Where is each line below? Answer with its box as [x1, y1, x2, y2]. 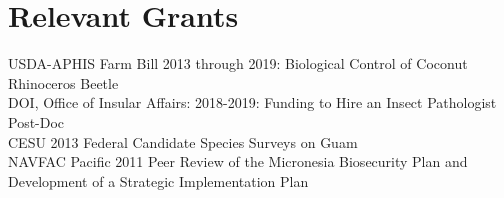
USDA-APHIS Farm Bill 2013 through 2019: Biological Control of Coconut [8, 53, 468, 74]
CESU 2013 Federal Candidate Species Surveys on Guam [8, 131, 358, 152]
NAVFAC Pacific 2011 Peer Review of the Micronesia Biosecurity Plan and [8, 151, 468, 172]
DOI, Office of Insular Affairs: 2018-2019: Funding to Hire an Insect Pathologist [8, 92, 497, 113]
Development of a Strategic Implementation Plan [8, 170, 309, 191]
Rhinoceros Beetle [8, 72, 119, 93]
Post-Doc [8, 111, 65, 132]
